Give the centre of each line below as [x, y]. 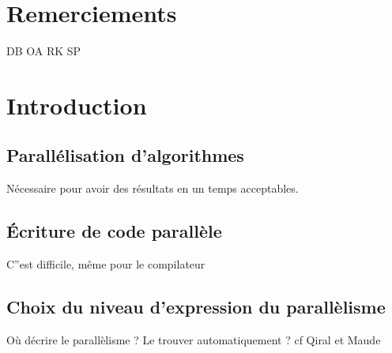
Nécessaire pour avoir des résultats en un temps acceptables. [153, 188]
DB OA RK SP [44, 51]
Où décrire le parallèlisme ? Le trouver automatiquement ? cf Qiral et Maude [194, 339]
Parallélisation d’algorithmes [125, 155]
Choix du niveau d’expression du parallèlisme [196, 307]
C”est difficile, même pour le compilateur [106, 264]
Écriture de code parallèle [114, 231]
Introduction [77, 105]
